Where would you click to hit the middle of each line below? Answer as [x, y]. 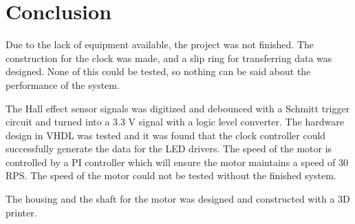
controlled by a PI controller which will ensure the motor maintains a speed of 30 [177, 162]
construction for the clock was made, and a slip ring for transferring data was [169, 58]
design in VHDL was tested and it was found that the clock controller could [166, 135]
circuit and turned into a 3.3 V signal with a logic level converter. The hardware [175, 122]
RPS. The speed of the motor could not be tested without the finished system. [171, 175]
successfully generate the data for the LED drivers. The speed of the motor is [169, 149]
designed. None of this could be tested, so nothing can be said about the [158, 71]
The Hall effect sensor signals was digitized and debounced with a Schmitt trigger [178, 108]
